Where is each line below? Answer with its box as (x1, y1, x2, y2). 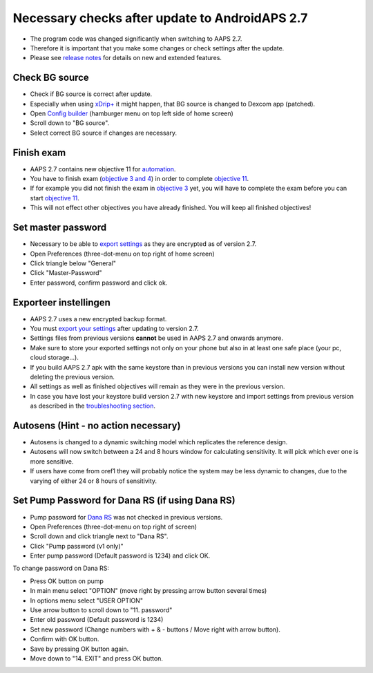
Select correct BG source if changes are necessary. (30, 129, 178, 137)
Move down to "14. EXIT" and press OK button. (30, 654, 164, 663)
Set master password (12, 222, 107, 234)
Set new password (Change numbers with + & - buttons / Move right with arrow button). (30, 625, 281, 634)
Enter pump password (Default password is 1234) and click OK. (30, 551, 211, 560)
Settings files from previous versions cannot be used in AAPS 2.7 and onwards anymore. (30, 334, 283, 342)
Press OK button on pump (30, 577, 104, 585)
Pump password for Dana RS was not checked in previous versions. (30, 513, 223, 521)
